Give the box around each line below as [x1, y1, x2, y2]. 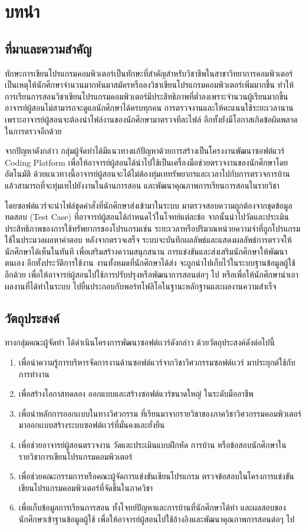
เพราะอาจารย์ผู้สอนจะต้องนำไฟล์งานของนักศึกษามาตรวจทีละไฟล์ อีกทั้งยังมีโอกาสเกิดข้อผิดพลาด [5, 113, 298, 125]
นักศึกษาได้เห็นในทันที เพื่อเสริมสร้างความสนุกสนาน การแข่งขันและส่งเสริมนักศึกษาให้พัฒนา [5, 245, 288, 257]
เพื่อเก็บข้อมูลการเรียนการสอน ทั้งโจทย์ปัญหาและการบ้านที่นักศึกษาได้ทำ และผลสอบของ [18, 501, 286, 513]
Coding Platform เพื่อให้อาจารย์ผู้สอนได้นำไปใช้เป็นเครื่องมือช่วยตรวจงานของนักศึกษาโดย [5, 156, 288, 168]
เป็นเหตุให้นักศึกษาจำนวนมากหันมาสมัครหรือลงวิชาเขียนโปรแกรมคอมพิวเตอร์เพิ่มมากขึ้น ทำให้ [5, 78, 294, 91]
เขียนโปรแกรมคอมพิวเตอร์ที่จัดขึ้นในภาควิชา [18, 481, 153, 493]
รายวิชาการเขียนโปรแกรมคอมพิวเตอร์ [18, 450, 133, 462]
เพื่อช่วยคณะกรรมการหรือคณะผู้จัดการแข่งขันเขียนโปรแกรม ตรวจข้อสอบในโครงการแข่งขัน [18, 470, 294, 482]
